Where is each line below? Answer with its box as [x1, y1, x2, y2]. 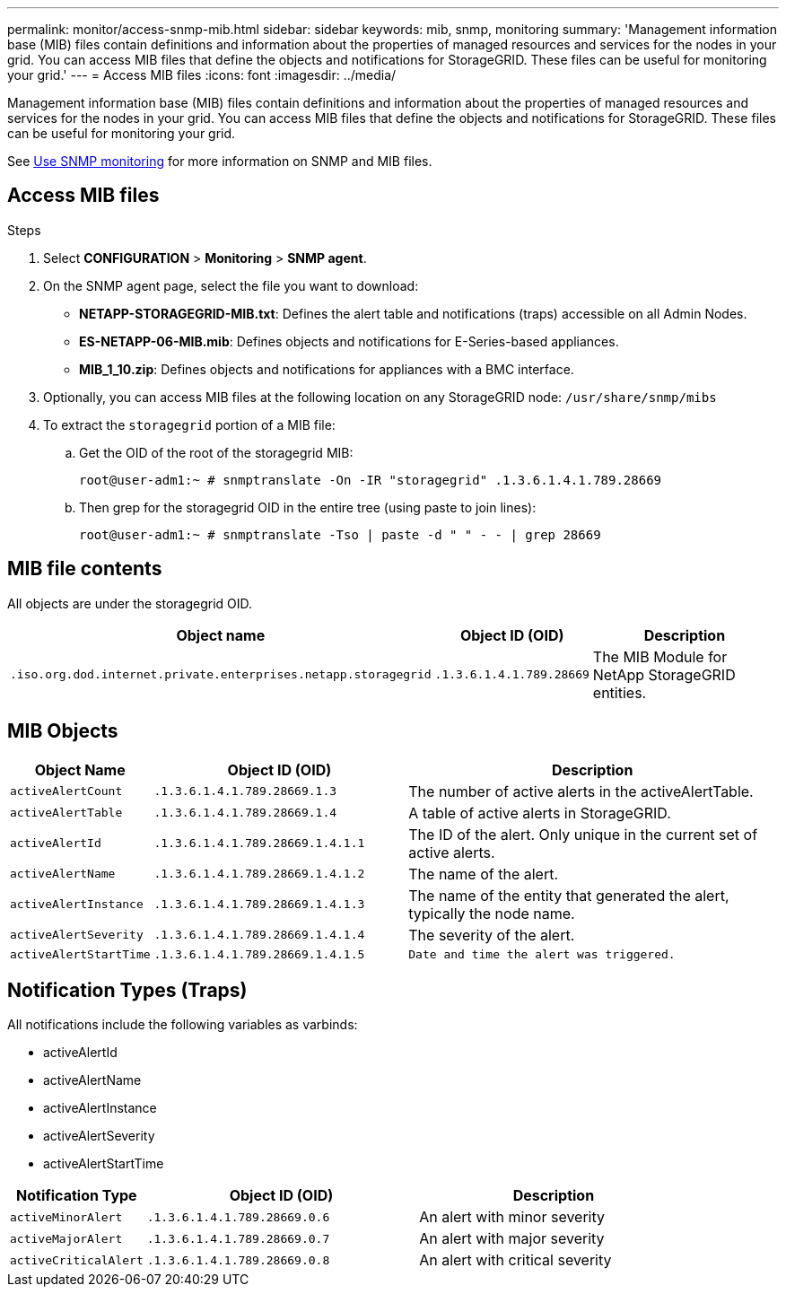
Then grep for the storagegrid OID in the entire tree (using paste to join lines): [79, 499, 537, 515]
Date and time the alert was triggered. [408, 947, 676, 961]
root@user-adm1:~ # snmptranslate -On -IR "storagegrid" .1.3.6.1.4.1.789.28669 [79, 472, 662, 487]
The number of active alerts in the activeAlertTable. [408, 782, 754, 800]
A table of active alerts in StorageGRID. [408, 803, 671, 822]
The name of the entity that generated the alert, [408, 886, 729, 905]
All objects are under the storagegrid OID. [7, 595, 253, 611]
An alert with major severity [419, 1229, 605, 1248]
